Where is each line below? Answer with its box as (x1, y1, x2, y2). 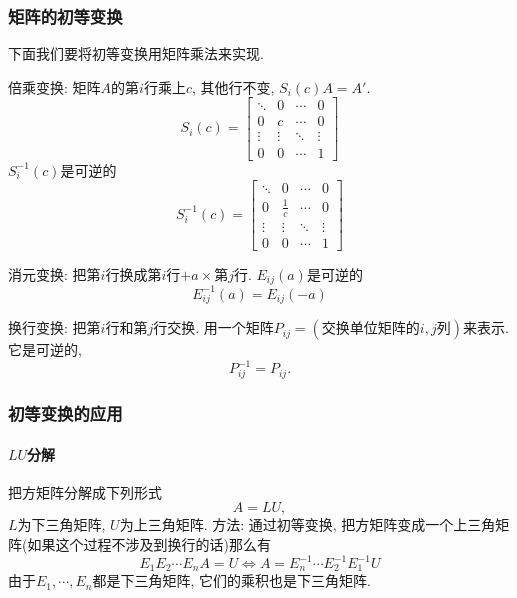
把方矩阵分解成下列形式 (8, 481, 162, 502)
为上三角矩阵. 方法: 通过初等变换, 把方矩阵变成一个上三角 (119, 514, 496, 535)
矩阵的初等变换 (8, 3, 123, 28)
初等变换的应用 (8, 401, 123, 426)
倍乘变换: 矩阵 (8, 76, 101, 97)
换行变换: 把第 (8, 317, 101, 338)
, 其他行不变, (191, 76, 275, 97)
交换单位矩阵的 (321, 322, 420, 337)
